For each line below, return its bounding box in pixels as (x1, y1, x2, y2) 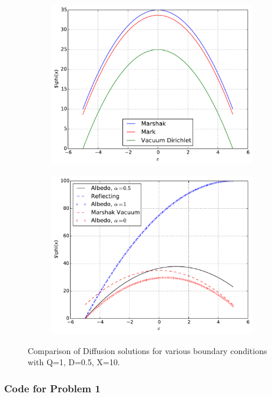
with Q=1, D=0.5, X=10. (28, 356, 120, 368)
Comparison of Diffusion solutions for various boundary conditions (28, 344, 267, 356)
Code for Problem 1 (4, 381, 101, 395)
